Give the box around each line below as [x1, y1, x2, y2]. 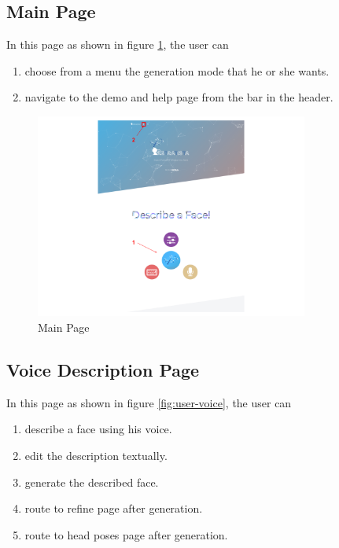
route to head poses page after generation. [24, 526, 228, 542]
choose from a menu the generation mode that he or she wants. [24, 62, 330, 79]
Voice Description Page [6, 357, 200, 381]
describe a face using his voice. [24, 421, 172, 437]
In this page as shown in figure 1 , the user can [6, 36, 229, 53]
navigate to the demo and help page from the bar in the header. [24, 89, 333, 105]
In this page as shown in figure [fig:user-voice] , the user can [6, 394, 292, 410]
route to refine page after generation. [24, 500, 203, 517]
